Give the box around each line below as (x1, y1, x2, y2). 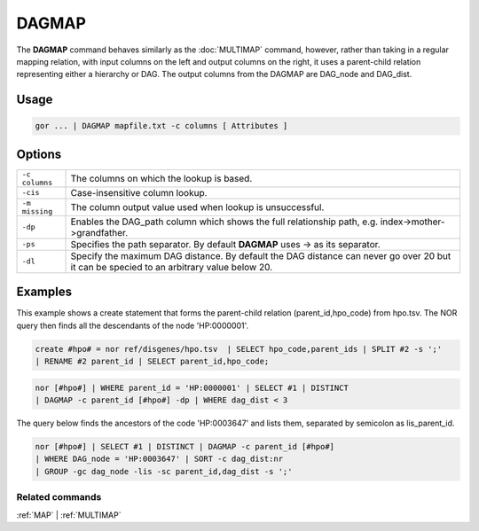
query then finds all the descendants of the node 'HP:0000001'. (16, 320, 249, 331)
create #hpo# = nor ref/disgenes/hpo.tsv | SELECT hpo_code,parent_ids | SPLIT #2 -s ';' (35, 344, 443, 354)
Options (16, 146, 62, 161)
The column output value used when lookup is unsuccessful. (70, 200, 325, 213)
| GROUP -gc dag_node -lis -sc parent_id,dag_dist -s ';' (35, 466, 293, 476)
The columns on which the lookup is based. (70, 172, 253, 184)
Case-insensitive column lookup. (70, 186, 208, 199)
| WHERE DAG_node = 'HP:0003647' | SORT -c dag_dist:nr (35, 454, 284, 465)
